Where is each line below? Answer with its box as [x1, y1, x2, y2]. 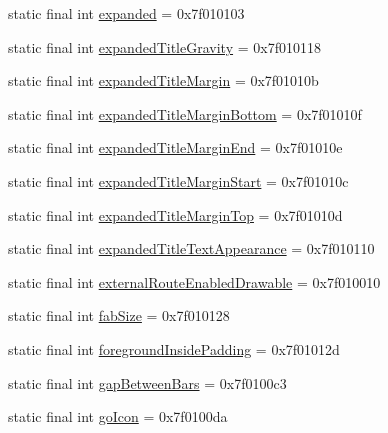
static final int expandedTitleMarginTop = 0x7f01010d [8, 204, 343, 225]
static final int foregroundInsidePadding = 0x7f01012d [8, 338, 340, 359]
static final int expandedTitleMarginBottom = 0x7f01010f [8, 103, 362, 124]
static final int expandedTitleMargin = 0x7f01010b [8, 70, 319, 91]
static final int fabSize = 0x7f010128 [8, 305, 230, 326]
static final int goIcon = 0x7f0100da [8, 406, 228, 427]
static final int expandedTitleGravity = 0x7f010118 [8, 36, 321, 57]
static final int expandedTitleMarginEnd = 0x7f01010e [8, 137, 343, 158]
